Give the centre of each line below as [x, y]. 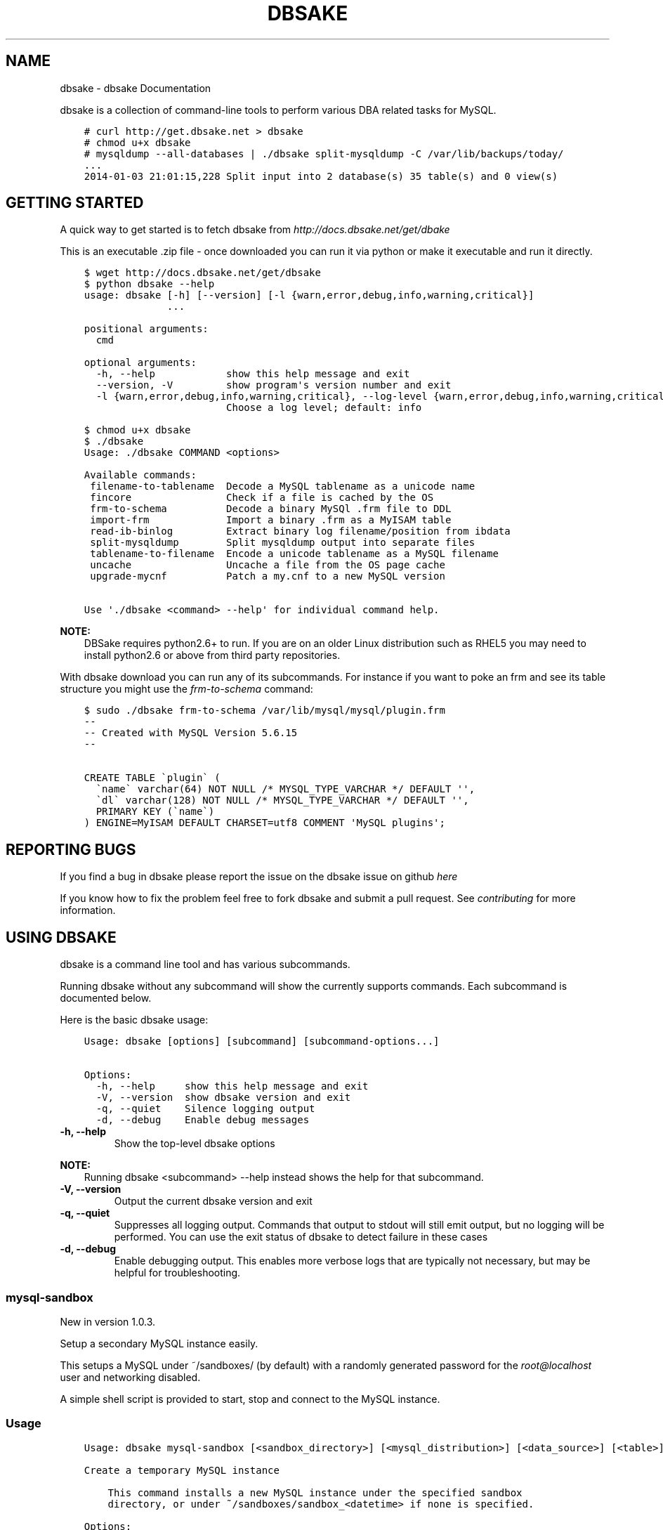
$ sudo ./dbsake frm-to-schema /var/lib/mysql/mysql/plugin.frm [264, 711]
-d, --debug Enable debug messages [203, 1120]
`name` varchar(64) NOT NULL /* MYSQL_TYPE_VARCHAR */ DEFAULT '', [285, 789]
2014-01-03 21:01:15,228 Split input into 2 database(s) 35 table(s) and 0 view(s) [321, 176]
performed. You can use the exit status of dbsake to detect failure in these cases [301, 1237]
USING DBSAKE [61, 937]
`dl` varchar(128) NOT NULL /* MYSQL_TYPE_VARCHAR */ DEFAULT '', [282, 800]
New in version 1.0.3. [108, 1321]
